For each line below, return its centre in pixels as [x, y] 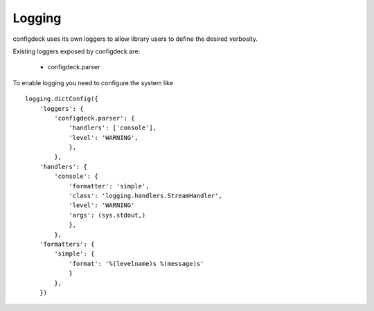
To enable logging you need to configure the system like [93, 82]
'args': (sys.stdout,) [107, 215]
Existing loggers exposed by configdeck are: [77, 51]
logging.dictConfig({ [62, 99]
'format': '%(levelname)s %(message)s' [136, 264]
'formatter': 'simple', [109, 186]
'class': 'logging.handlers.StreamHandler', [146, 196]
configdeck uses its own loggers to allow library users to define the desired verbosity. [135, 39]
